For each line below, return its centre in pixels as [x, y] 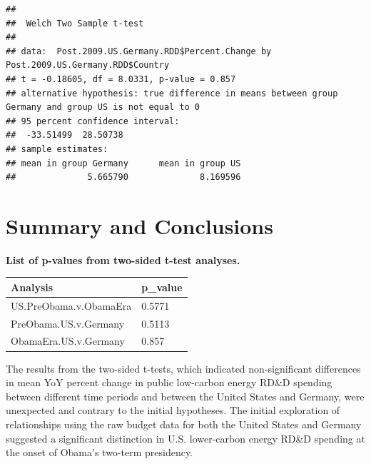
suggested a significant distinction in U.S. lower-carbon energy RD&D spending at [185, 438]
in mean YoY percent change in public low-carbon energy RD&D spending [169, 382]
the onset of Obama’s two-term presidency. [100, 452]
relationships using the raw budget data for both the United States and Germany [184, 424]
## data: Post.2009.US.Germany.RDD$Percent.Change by [139, 51]
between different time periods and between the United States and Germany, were [185, 396]
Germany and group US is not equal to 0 [103, 107]
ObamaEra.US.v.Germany [68, 341]
